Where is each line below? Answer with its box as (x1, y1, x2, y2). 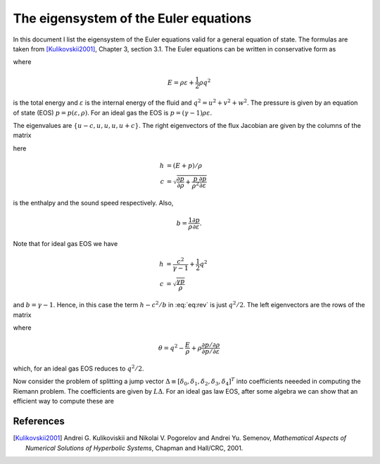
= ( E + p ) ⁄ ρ (166, 162, 203, 170)
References (13, 415, 65, 427)
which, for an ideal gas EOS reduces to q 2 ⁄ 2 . (13, 363, 144, 373)
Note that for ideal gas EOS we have (13, 240, 118, 248)
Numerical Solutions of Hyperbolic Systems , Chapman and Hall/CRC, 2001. (25, 444, 243, 452)
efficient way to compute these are (13, 397, 115, 406)
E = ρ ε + (167, 78, 195, 86)
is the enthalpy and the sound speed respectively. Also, (13, 199, 174, 207)
